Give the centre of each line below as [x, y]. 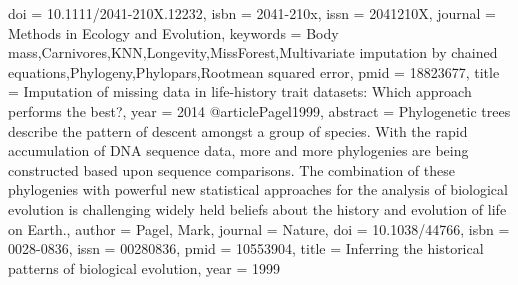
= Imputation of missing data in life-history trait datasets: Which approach [240, 91]
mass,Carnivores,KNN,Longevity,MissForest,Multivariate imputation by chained [253, 52]
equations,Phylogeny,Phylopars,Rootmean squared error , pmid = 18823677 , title [254, 71]
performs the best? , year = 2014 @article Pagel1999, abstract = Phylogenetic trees [259, 110]
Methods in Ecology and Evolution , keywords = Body [173, 32]
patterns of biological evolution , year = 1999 [144, 267]
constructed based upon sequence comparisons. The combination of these [231, 169]
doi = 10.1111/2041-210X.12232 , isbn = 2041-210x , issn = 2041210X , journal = [252, 13]
